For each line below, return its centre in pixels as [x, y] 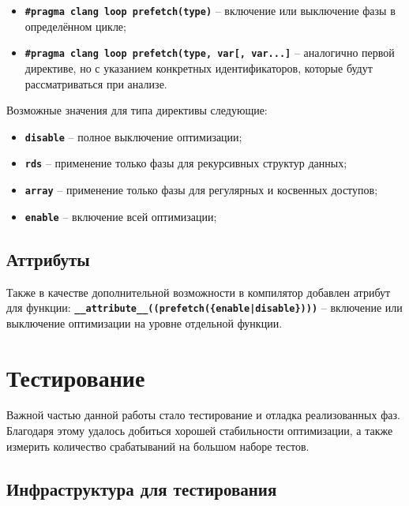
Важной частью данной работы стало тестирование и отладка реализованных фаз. [203, 415]
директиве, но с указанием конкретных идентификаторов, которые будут [199, 67]
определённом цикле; [75, 26]
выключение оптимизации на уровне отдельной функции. [144, 322]
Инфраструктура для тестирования [142, 488]
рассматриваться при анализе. [96, 83]
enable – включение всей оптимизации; [121, 216]
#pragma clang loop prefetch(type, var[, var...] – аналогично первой [210, 52]
